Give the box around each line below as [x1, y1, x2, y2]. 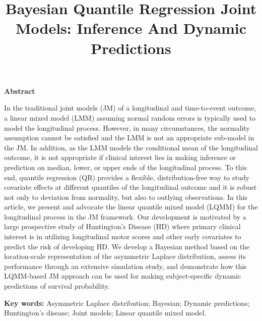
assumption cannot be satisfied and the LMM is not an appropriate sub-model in [4, 132, 254, 143]
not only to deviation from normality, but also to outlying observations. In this [4, 191, 248, 202]
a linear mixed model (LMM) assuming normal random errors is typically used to [4, 112, 255, 123]
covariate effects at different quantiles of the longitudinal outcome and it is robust [4, 182, 257, 192]
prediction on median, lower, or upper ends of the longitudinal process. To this [4, 162, 247, 172]
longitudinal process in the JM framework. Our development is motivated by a [4, 211, 246, 222]
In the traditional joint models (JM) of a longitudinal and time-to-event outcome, [4, 102, 256, 113]
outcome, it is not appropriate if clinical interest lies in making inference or [4, 152, 236, 163]
